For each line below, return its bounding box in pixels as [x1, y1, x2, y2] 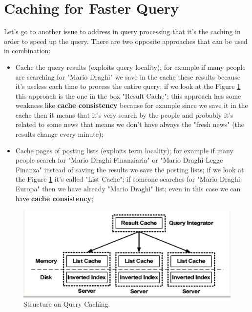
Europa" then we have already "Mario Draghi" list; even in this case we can [15, 184, 241, 194]
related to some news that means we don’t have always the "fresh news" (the [15, 119, 245, 129]
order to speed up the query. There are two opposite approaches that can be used [4, 36, 248, 46]
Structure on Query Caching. [23, 299, 110, 309]
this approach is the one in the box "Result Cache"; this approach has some [15, 90, 241, 101]
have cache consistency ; [15, 193, 93, 203]
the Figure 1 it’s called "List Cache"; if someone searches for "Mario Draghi [15, 174, 240, 184]
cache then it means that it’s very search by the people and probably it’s [15, 109, 233, 120]
